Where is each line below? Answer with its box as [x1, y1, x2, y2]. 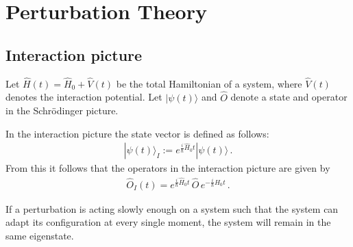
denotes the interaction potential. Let [5, 90, 162, 104]
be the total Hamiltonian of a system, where [116, 76, 302, 90]
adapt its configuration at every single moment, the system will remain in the [5, 215, 331, 229]
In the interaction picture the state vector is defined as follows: [5, 126, 269, 140]
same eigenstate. [5, 228, 74, 242]
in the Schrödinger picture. [5, 103, 119, 118]
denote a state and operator [230, 90, 348, 104]
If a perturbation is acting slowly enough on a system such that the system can [5, 201, 339, 216]
